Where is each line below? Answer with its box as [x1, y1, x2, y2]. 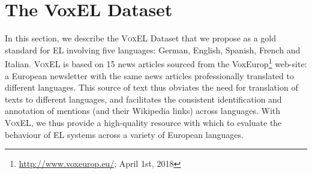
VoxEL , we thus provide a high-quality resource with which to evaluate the [5, 116, 282, 128]
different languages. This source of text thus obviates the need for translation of [5, 81, 298, 94]
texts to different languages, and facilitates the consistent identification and [5, 92, 282, 105]
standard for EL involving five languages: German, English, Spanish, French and [5, 43, 301, 56]
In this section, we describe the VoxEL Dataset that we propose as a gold [5, 32, 277, 44]
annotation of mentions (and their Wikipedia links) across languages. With [5, 104, 281, 117]
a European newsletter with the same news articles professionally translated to [5, 69, 294, 82]
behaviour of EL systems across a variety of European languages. [5, 128, 244, 140]
